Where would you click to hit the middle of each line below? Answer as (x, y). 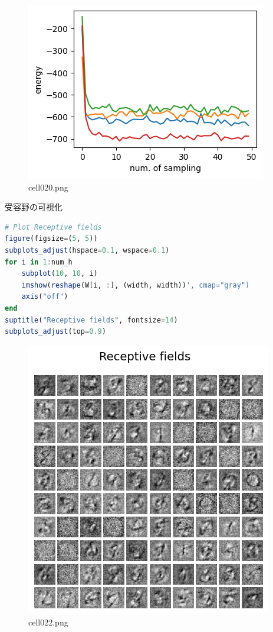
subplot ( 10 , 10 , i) (60, 274)
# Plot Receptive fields (53, 227)
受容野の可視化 (34, 207)
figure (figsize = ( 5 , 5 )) (51, 239)
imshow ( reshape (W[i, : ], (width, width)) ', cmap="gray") (136, 285)
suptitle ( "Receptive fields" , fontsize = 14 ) (91, 320)
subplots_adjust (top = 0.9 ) (55, 332)
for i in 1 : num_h (39, 262)
